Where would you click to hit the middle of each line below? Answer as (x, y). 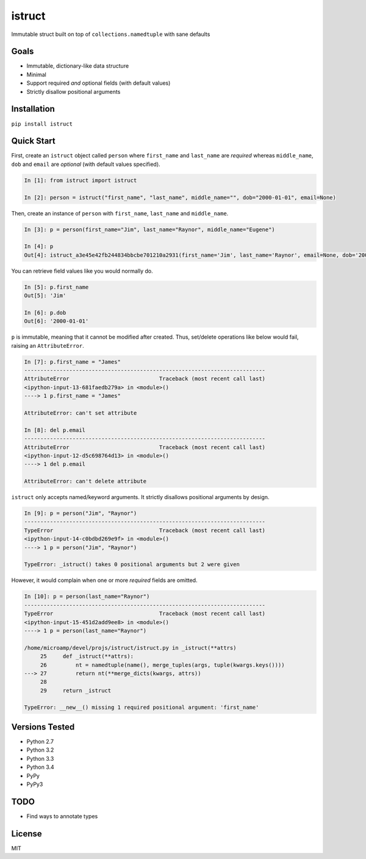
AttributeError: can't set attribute (81, 413)
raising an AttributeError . (48, 345)
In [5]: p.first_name (56, 287)
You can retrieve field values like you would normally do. (82, 271)
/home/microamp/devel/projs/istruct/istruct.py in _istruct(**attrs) (130, 648)
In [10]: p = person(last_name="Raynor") (87, 597)
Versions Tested (43, 727)
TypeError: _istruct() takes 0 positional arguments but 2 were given (132, 565)
